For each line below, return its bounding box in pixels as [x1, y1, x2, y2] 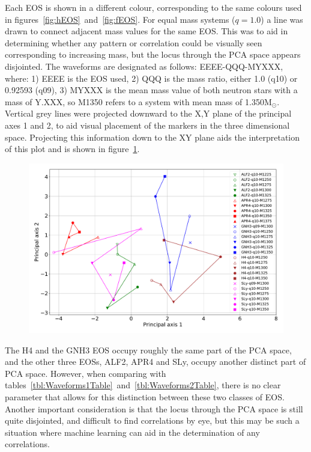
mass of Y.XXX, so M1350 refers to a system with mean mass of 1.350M [5, 95, 272, 108]
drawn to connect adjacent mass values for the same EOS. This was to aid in [5, 25, 288, 37]
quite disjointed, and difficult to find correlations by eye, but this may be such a [5, 414, 300, 427]
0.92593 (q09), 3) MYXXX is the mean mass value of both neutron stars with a [5, 84, 298, 96]
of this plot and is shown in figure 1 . [5, 142, 140, 155]
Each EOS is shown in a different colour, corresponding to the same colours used [5, 1, 302, 13]
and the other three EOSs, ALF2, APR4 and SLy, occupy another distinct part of [5, 355, 306, 368]
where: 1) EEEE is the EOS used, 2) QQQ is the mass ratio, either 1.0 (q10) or [5, 72, 298, 84]
